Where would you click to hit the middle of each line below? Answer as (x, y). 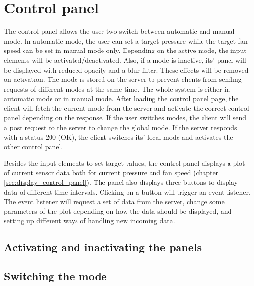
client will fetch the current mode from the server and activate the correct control (127, 108)
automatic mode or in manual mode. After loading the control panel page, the (121, 98)
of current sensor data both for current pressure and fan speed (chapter (111, 172)
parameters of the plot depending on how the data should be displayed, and (118, 211)
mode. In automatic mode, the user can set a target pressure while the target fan (126, 40)
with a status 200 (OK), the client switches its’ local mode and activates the (119, 137)
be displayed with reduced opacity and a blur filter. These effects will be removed (126, 69)
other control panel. (34, 146)
